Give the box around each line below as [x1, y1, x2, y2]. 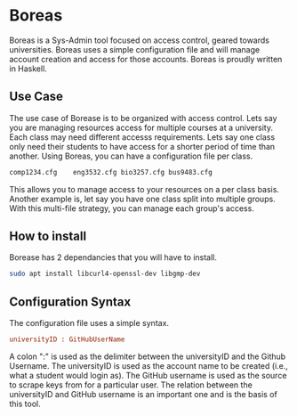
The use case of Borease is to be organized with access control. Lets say [9, 112, 277, 123]
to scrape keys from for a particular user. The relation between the [9, 379, 253, 390]
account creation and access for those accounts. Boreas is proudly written [9, 53, 283, 64]
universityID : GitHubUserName [9, 335, 125, 344]
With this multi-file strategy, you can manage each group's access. [9, 202, 255, 214]
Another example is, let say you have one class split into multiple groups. [9, 193, 276, 204]
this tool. [9, 398, 42, 409]
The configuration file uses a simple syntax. [9, 318, 170, 329]
